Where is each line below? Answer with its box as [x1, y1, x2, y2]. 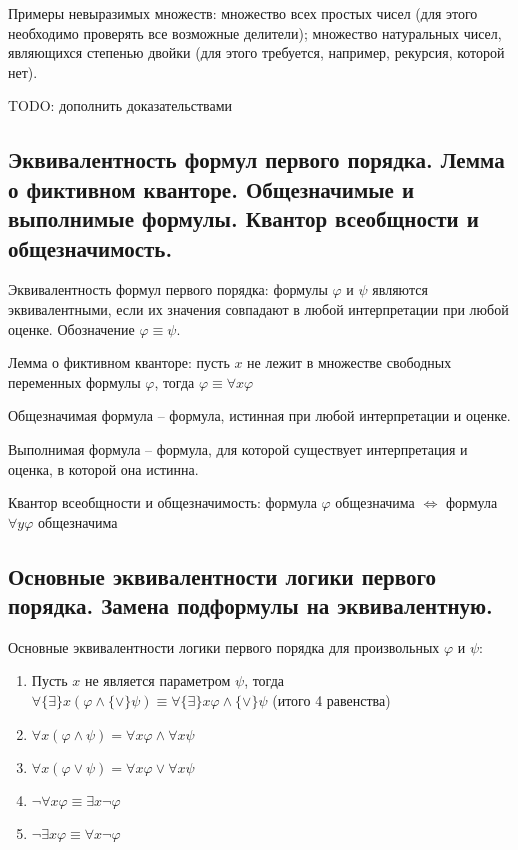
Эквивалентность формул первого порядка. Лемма [8, 144, 505, 175]
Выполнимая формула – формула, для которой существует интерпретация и [8, 438, 468, 459]
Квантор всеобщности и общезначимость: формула [8, 492, 317, 513]
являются [372, 279, 428, 300]
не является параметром [84, 670, 231, 691]
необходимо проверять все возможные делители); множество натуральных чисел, [8, 22, 502, 43]
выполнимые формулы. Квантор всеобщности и [8, 203, 479, 234]
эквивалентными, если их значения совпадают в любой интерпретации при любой [8, 298, 509, 319]
